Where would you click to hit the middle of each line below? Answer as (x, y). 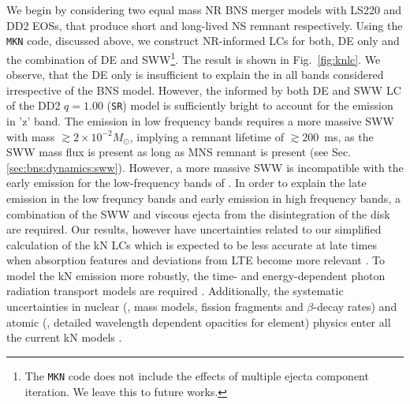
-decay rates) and (355, 307)
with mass (31, 136)
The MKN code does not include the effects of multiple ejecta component (197, 375)
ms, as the (349, 136)
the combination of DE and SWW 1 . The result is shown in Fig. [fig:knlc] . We (194, 58)
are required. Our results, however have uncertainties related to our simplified (194, 229)
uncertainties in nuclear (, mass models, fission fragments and (155, 307)
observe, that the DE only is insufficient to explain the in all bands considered (195, 75)
